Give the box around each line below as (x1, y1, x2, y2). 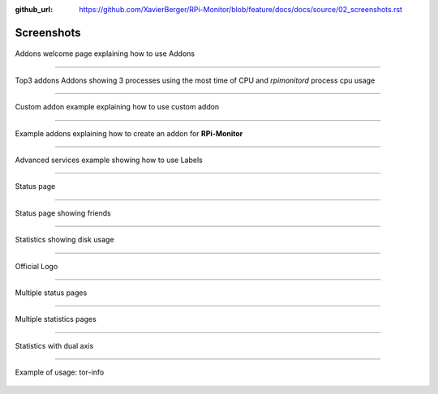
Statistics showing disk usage (15, 235, 114, 245)
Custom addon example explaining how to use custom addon (15, 102, 220, 112)
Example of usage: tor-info (15, 367, 105, 377)
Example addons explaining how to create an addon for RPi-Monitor (15, 128, 243, 138)
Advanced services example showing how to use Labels (15, 155, 203, 165)
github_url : (15, 5, 53, 14)
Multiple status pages (15, 288, 88, 298)
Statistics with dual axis (15, 340, 94, 350)
